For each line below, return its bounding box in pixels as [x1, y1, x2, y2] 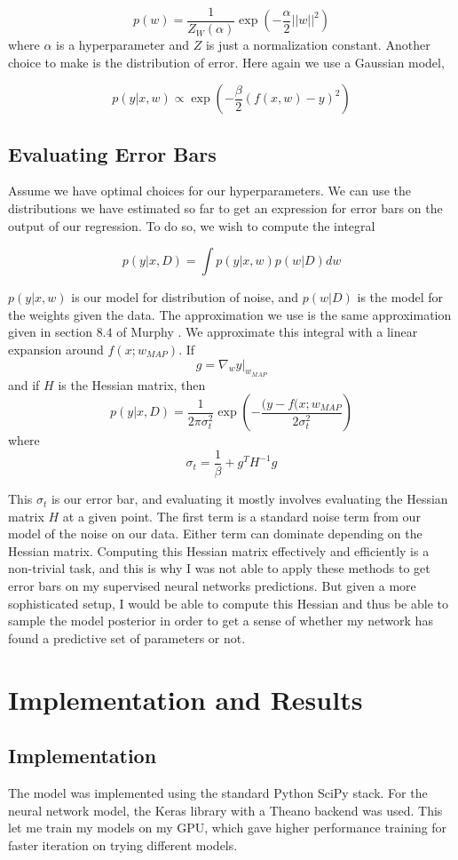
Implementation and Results [8, 681, 363, 717]
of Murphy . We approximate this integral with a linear [116, 322, 418, 341]
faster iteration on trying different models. [8, 835, 238, 854]
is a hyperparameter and [56, 36, 190, 54]
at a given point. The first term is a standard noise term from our [62, 506, 421, 525]
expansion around [8, 340, 104, 359]
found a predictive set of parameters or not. [8, 628, 246, 647]
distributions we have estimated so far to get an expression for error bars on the [8, 199, 443, 218]
